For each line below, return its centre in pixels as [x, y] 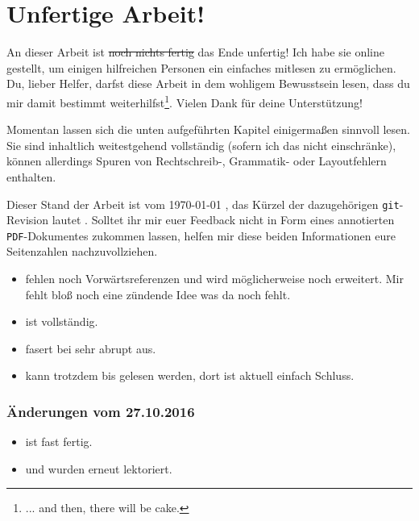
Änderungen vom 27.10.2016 [101, 411]
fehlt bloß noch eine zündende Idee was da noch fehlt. [158, 294]
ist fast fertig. [59, 442]
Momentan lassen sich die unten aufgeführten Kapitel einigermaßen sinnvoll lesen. [208, 129]
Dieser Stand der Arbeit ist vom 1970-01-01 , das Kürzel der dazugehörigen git [203, 204]
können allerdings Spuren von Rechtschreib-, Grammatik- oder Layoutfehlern [197, 161]
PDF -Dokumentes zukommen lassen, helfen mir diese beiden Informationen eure [201, 235]
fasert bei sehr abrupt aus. [91, 348]
